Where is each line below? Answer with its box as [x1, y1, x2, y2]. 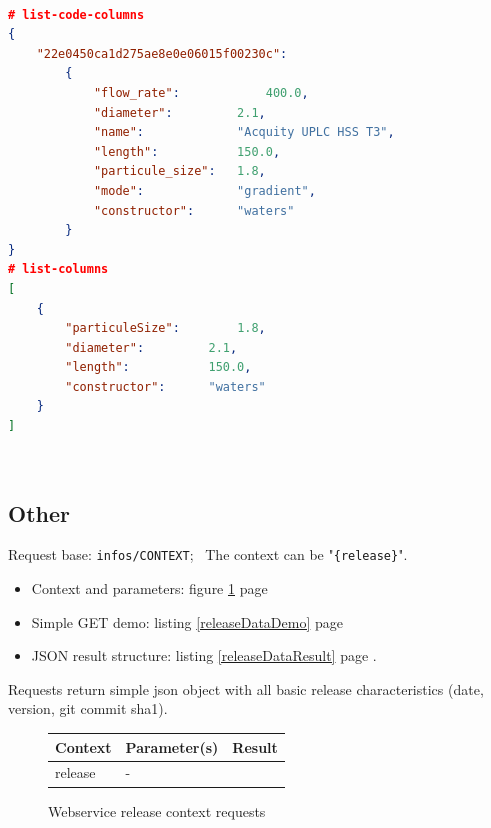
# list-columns [8, 262, 109, 277]
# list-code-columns [8, 7, 145, 22]
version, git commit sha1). [8, 698, 168, 719]
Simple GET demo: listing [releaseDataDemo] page [31, 611, 344, 632]
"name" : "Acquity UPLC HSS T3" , [93, 125, 395, 140]
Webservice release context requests [48, 800, 266, 821]
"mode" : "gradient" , [93, 183, 316, 198]
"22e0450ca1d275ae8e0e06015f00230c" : [36, 46, 288, 61]
